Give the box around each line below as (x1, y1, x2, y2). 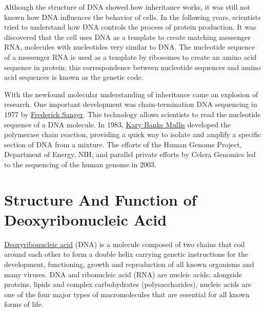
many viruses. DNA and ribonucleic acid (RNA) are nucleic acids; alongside (4, 269, 242, 279)
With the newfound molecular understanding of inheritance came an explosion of (4, 88, 258, 99)
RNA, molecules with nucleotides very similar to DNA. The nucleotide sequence (4, 41, 255, 52)
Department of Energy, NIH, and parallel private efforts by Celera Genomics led (4, 149, 256, 160)
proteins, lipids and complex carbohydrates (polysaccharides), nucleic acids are (4, 279, 252, 290)
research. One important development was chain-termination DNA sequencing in (4, 99, 257, 109)
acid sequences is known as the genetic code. (4, 72, 144, 82)
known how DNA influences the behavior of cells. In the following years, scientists (4, 11, 261, 22)
